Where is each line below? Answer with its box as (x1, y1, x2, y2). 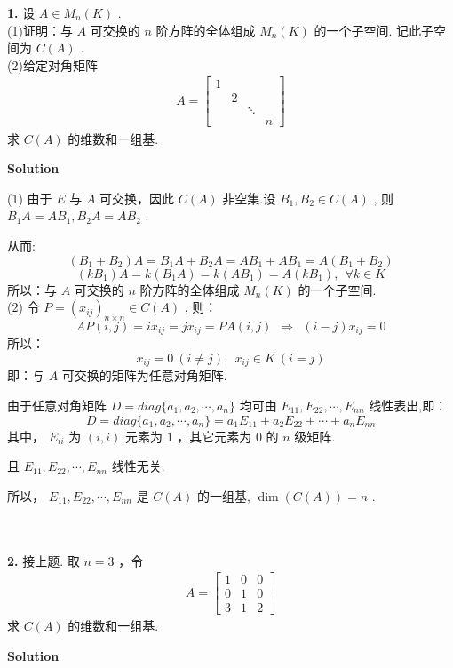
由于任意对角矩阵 (7, 395, 107, 414)
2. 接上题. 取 (7, 551, 80, 569)
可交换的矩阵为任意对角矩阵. (61, 366, 227, 385)
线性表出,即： (369, 395, 448, 414)
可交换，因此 (99, 188, 175, 207)
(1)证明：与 (7, 20, 73, 39)
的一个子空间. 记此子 (314, 20, 433, 39)
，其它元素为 (177, 426, 252, 445)
